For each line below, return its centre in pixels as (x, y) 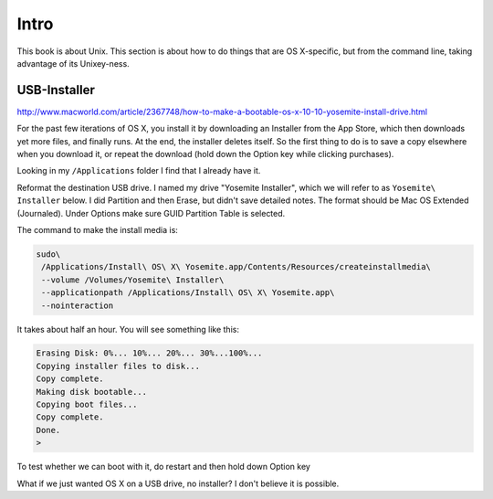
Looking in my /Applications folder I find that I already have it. (139, 171)
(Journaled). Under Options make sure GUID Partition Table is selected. (151, 213)
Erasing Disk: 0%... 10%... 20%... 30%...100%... (149, 353)
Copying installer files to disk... (118, 366)
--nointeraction (78, 305)
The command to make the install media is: (97, 229)
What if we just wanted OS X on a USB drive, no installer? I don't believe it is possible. (178, 483)
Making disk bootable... (92, 392)
